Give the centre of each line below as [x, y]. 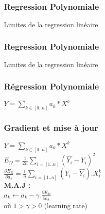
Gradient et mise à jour [51, 128]
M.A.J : [17, 185]
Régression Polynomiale [52, 86]
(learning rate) [66, 205]
